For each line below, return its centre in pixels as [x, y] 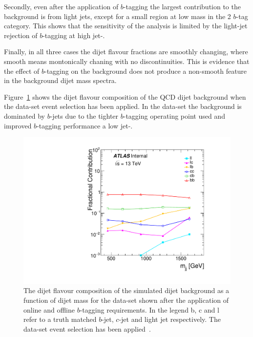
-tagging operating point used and [174, 116]
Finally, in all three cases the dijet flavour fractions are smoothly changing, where [126, 52]
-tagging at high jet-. [74, 35]
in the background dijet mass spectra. [60, 80]
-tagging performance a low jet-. [85, 125]
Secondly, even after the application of [61, 6]
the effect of [22, 71]
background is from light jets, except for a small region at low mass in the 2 [117, 16]
